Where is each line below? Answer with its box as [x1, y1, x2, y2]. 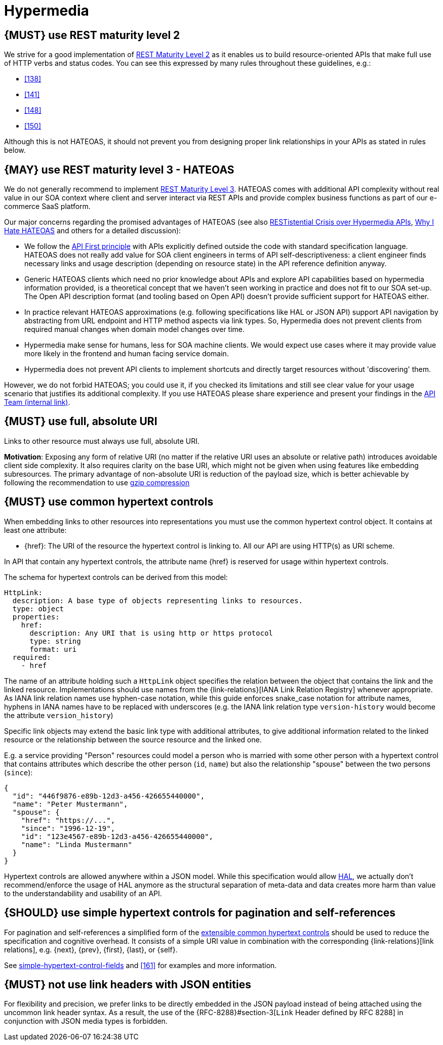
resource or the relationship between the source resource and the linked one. [4, 735, 262, 744]
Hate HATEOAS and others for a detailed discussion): [4, 226, 181, 235]
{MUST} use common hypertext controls [4, 495, 214, 509]
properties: [12, 612, 60, 621]
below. [4, 146, 26, 155]
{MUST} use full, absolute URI [4, 415, 157, 428]
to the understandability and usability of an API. [4, 889, 162, 898]
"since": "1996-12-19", [21, 824, 115, 832]
